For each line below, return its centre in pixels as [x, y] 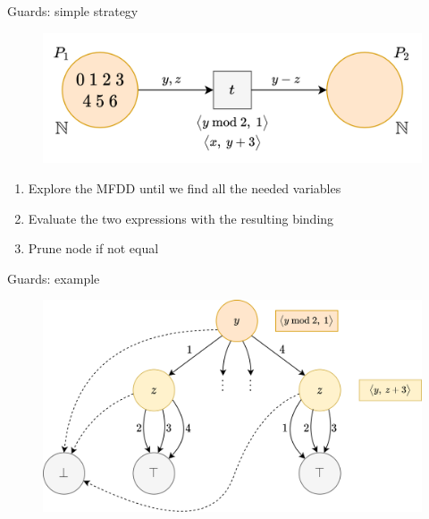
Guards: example [54, 278]
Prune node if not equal [93, 248]
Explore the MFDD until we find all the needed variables [185, 187]
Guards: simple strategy [73, 11]
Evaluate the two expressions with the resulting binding [181, 218]
